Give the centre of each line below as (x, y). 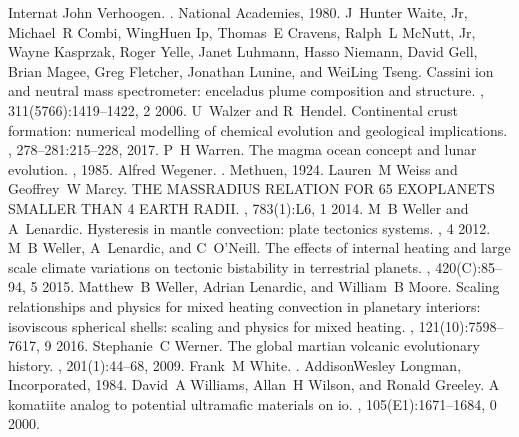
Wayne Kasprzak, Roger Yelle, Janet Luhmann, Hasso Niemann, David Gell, (243, 51)
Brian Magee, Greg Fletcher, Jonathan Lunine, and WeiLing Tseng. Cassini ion (251, 70)
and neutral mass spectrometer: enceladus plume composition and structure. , (246, 90)
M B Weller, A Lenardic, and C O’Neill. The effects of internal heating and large (259, 247)
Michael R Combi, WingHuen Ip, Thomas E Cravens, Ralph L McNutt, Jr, (242, 31)
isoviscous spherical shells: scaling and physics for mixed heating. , (211, 325)
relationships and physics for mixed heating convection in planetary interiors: (244, 305)
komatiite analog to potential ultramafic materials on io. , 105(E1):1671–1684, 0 (252, 403)
